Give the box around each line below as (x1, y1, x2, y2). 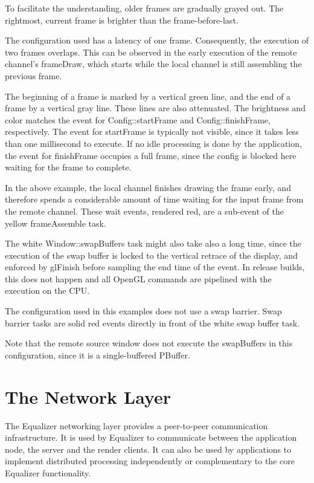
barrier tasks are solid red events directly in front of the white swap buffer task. (5, 316, 300, 329)
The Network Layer (5, 384, 171, 409)
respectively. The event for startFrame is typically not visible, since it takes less (5, 125, 299, 138)
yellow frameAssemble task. (5, 216, 106, 229)
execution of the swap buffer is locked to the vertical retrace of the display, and (5, 248, 298, 261)
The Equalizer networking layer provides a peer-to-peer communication (5, 419, 268, 432)
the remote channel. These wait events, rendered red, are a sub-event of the (5, 204, 284, 217)
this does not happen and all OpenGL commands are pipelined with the (5, 272, 272, 285)
